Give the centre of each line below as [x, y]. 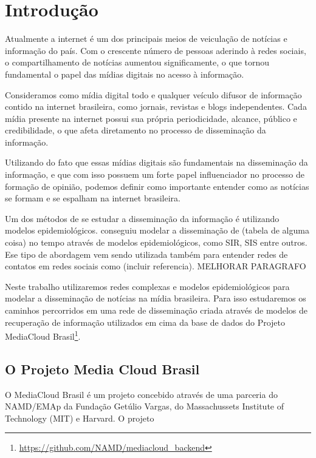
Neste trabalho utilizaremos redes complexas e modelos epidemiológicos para [147, 286]
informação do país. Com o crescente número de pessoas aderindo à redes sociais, [156, 50]
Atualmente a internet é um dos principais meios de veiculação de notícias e [146, 39]
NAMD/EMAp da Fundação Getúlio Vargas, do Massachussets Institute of [145, 406]
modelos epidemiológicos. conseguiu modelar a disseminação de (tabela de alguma [157, 230]
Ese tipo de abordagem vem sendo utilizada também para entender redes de [146, 254]
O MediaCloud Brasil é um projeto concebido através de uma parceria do [141, 394]
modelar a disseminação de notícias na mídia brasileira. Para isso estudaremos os [156, 298]
